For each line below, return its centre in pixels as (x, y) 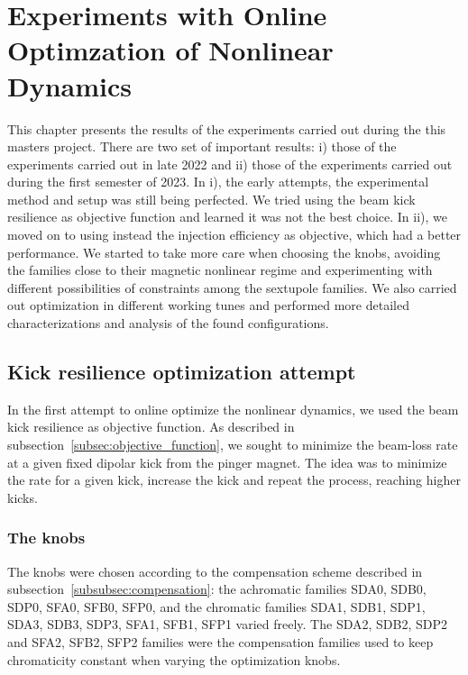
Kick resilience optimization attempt (182, 372)
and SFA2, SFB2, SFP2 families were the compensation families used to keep (220, 641)
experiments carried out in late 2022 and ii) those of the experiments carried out (230, 164)
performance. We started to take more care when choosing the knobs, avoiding (224, 252)
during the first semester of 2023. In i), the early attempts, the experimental (218, 182)
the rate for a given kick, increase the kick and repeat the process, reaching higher (234, 480)
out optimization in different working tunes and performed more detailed (208, 305)
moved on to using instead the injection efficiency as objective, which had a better (234, 235)
